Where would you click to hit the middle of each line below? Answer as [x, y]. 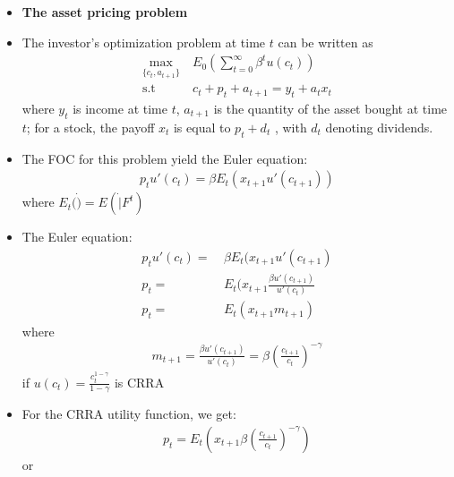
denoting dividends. [379, 127]
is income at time [120, 108]
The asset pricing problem [105, 12]
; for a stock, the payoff [90, 127]
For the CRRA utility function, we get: [129, 414]
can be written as [326, 42]
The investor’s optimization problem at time [144, 42]
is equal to [202, 127]
